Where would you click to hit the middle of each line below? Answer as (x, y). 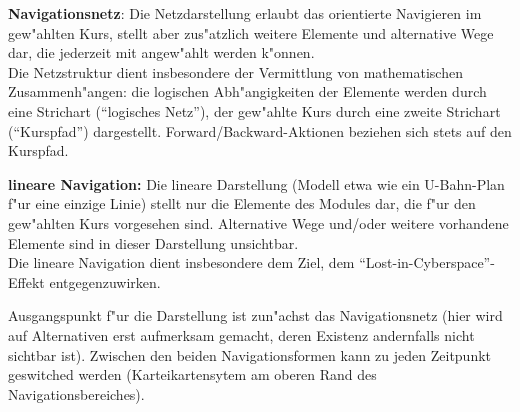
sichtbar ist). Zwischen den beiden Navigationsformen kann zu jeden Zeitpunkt (250, 354)
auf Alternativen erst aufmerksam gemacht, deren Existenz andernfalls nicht (241, 334)
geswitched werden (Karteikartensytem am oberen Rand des (192, 374)
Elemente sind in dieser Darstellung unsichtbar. (153, 242)
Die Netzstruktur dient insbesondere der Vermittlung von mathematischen (235, 71)
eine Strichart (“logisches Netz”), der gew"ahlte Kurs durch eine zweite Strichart (254, 110)
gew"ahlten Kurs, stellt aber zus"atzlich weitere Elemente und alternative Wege (251, 32)
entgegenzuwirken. (105, 281)
